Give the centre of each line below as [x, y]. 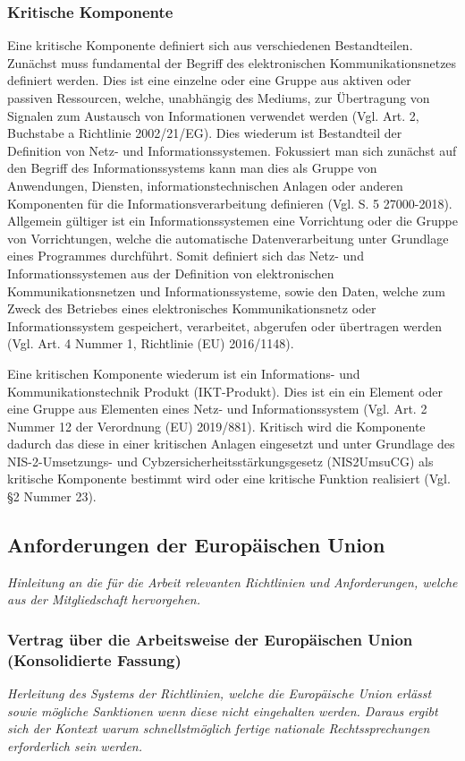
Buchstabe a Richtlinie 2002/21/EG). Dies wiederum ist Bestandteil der [205, 133]
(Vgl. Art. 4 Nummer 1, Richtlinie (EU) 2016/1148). [151, 343]
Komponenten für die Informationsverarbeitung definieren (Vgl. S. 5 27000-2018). [230, 203]
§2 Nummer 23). [52, 496]
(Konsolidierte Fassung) [94, 659]
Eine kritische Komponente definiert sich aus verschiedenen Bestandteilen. [210, 45]
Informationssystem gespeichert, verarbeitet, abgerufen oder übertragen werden [225, 325]
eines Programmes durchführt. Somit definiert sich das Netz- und [186, 256]
